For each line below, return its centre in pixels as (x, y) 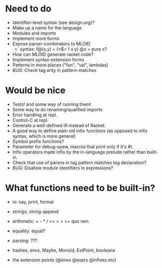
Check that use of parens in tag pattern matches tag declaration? (79, 162)
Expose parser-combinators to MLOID (51, 43)
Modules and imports (34, 33)
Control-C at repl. (30, 120)
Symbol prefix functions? (38, 141)
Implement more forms (36, 38)
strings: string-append (35, 211)
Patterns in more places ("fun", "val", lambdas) (60, 65)
